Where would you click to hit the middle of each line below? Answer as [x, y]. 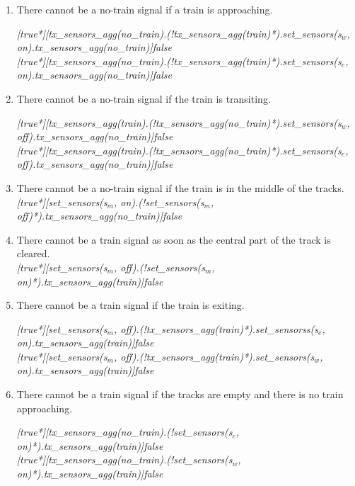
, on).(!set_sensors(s [159, 202]
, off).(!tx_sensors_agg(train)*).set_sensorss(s [216, 328]
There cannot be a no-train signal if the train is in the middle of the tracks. [180, 187]
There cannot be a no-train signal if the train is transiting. [144, 98]
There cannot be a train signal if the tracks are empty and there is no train [180, 394]
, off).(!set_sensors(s [159, 267]
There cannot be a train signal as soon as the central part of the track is [174, 239]
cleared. [33, 253]
